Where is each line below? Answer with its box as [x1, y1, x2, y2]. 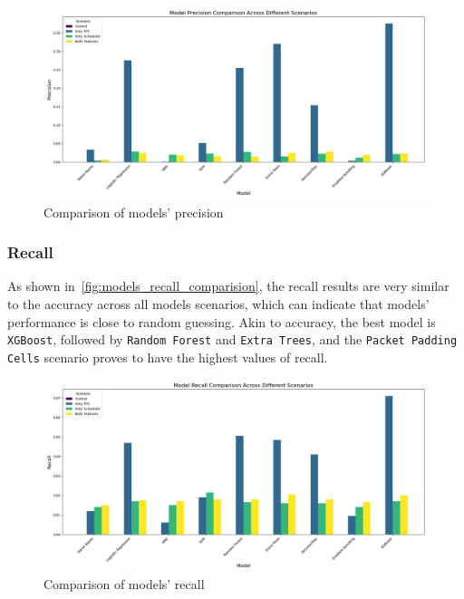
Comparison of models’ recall [43, 575, 205, 594]
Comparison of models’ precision [43, 202, 224, 221]
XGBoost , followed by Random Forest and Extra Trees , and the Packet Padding [7, 330, 458, 349]
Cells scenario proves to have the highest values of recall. [7, 347, 328, 366]
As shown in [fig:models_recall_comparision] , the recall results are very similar [7, 276, 449, 295]
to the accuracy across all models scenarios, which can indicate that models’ [7, 295, 430, 313]
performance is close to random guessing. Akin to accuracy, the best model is [7, 312, 436, 331]
